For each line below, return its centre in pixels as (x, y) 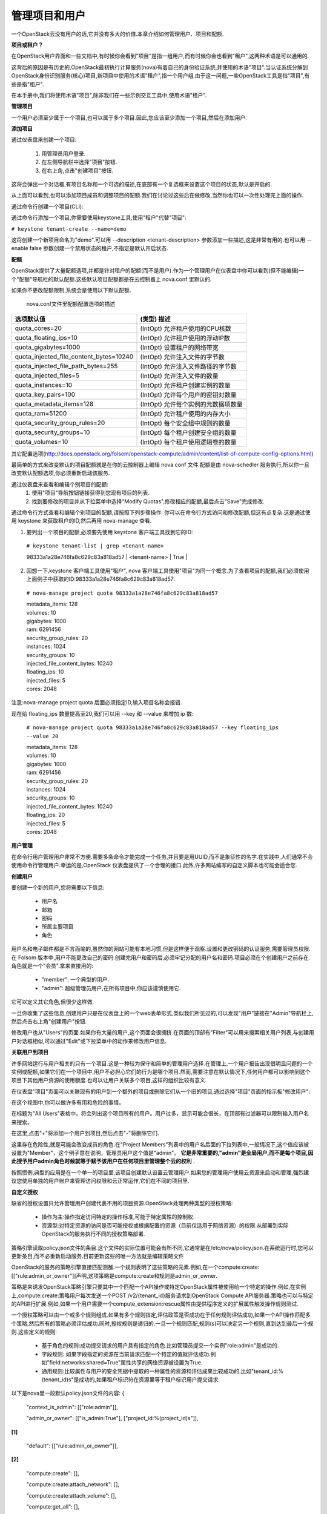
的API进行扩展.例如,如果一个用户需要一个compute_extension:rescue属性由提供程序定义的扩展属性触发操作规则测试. (155, 1304)
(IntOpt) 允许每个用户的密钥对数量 (188, 395)
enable (20, 248)
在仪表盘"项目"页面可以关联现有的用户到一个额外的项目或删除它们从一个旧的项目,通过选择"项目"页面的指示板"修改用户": (161, 1091)
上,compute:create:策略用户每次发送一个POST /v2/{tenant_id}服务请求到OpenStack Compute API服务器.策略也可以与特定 (162, 1295)
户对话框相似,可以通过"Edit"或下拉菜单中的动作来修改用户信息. (89, 1041)
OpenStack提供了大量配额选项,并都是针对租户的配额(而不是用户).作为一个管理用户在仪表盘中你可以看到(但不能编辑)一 (158, 271)
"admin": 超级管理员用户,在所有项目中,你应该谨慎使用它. (111, 988)
